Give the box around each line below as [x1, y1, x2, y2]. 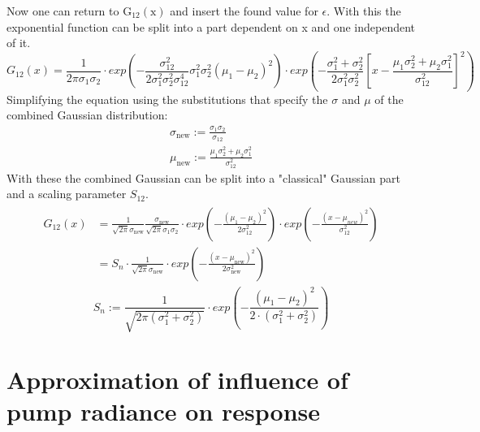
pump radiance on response [6, 395, 321, 428]
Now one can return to [6, 2, 119, 19]
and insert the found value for [170, 2, 318, 19]
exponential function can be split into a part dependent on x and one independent [6, 18, 416, 35]
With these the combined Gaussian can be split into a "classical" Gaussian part [6, 169, 400, 186]
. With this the [326, 2, 401, 19]
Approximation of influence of [6, 363, 348, 396]
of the [374, 90, 404, 107]
